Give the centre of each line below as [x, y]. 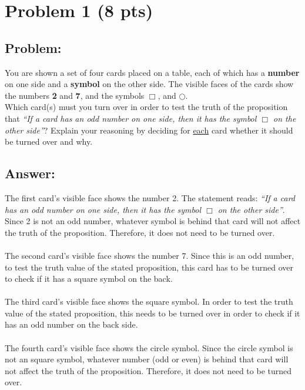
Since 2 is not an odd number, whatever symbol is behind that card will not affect [153, 221]
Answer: [30, 173]
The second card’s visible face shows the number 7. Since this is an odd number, [150, 255]
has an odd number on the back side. [71, 324]
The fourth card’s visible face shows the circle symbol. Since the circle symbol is [149, 347]
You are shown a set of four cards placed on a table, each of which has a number [152, 72]
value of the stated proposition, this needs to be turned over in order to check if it [152, 313]
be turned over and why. [49, 141]
